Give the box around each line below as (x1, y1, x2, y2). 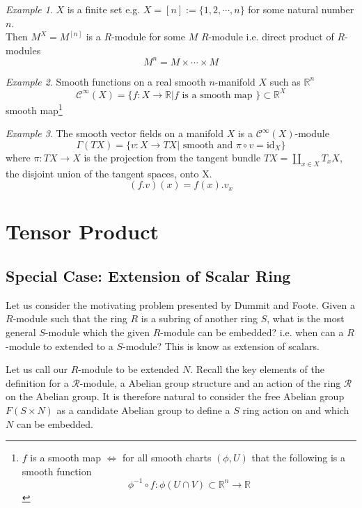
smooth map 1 (6, 100, 63, 117)
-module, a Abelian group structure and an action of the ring (79, 375, 341, 390)
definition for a (6, 375, 69, 390)
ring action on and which (242, 402, 349, 417)
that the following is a (251, 450, 346, 465)
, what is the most (267, 311, 345, 326)
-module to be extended (78, 362, 180, 376)
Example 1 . (6, 2, 53, 16)
